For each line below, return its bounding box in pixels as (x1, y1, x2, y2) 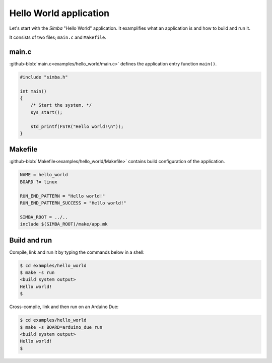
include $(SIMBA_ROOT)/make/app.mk (20, 222, 108, 227)
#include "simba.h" (20, 74, 68, 80)
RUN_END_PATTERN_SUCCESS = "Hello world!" (20, 200, 126, 206)
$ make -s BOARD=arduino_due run (20, 324, 103, 330)
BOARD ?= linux (20, 179, 57, 185)
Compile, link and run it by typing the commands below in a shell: (9, 249, 145, 255)
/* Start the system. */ (30, 102, 92, 108)
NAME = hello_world (20, 172, 68, 178)
